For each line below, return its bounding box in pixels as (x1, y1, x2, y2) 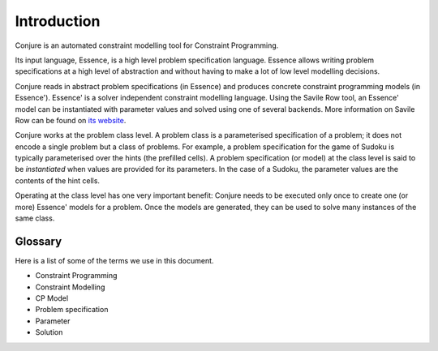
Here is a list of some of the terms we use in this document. (15, 255, 214, 265)
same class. (15, 213, 55, 223)
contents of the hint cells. (15, 175, 101, 186)
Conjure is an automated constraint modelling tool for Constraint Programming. (15, 41, 279, 50)
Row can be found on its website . (15, 115, 127, 125)
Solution (35, 327, 63, 337)
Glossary (15, 234, 62, 248)
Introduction (15, 12, 101, 30)
